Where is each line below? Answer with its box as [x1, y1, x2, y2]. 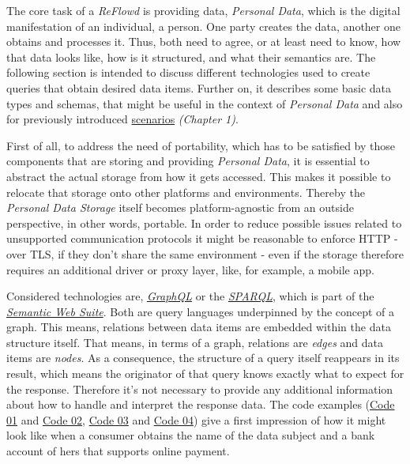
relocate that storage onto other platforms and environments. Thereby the [6, 183, 365, 200]
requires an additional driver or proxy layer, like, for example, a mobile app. [6, 261, 374, 277]
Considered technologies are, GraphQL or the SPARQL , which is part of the [6, 288, 374, 304]
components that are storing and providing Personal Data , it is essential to [6, 153, 370, 169]
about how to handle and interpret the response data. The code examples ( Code [6, 396, 395, 413]
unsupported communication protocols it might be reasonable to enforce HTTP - [6, 230, 398, 247]
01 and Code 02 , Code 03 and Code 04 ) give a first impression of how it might [6, 411, 386, 428]
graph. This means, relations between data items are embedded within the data [6, 319, 391, 335]
